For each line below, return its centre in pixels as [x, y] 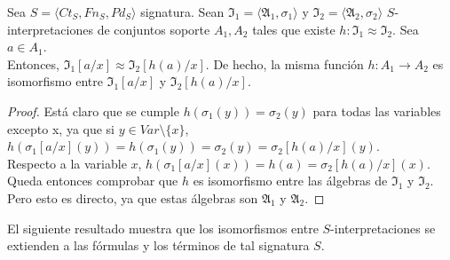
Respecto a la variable [67, 163]
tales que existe [294, 29]
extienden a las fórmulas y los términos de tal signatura [158, 245]
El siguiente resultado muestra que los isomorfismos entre [163, 228]
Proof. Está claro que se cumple [93, 110]
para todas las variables [377, 110]
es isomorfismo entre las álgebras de [290, 181]
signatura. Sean [182, 12]
